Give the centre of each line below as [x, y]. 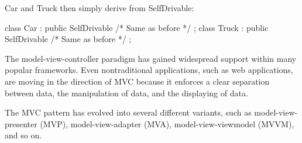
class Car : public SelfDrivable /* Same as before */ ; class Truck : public [137, 27]
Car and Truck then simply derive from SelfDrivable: [99, 8]
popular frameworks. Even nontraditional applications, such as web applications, [149, 70]
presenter [21, 123]
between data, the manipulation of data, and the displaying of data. [126, 93]
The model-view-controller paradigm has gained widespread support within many [151, 58]
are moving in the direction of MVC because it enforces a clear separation [137, 81]
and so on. [23, 135]
